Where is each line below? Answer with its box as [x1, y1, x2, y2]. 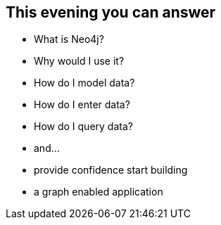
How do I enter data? [34, 98, 130, 111]
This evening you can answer [6, 4, 216, 21]
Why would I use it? [34, 55, 125, 67]
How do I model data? [34, 77, 135, 89]
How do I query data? [34, 120, 133, 133]
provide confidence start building [34, 164, 188, 176]
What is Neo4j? [34, 33, 104, 46]
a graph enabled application [34, 186, 163, 198]
